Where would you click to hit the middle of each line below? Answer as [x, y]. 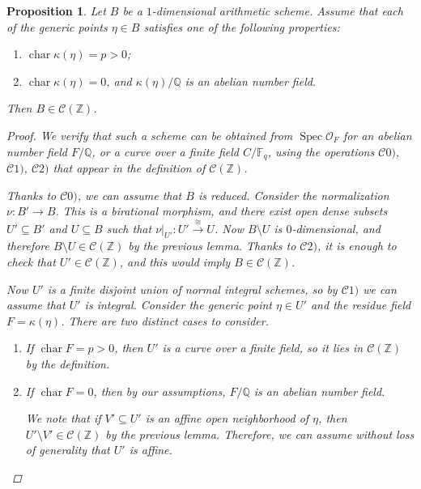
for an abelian [377, 135]
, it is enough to [357, 246]
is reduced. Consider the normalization [293, 195]
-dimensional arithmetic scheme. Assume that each [277, 11]
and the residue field [361, 305]
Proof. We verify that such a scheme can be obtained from [150, 135]
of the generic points [57, 26]
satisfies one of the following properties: [242, 26]
